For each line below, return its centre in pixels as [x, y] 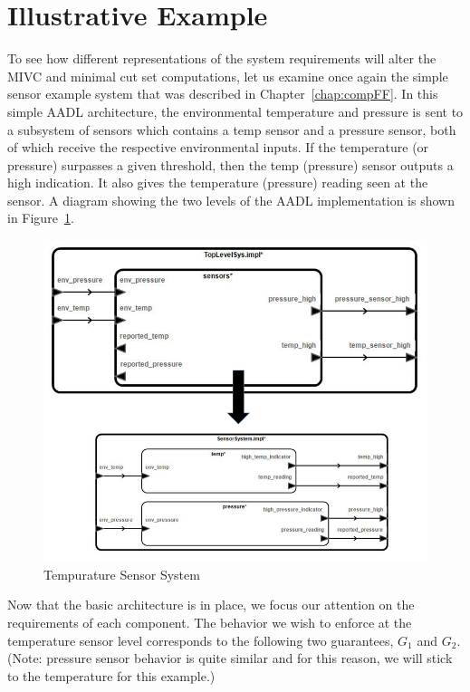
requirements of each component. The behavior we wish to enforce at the [210, 622]
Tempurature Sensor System [122, 574]
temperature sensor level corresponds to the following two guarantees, [201, 640]
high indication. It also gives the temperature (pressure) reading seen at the [218, 183]
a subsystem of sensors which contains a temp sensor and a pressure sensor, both [232, 129]
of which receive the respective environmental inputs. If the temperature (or [218, 147]
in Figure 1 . [41, 218]
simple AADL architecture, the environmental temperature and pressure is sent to [235, 111]
